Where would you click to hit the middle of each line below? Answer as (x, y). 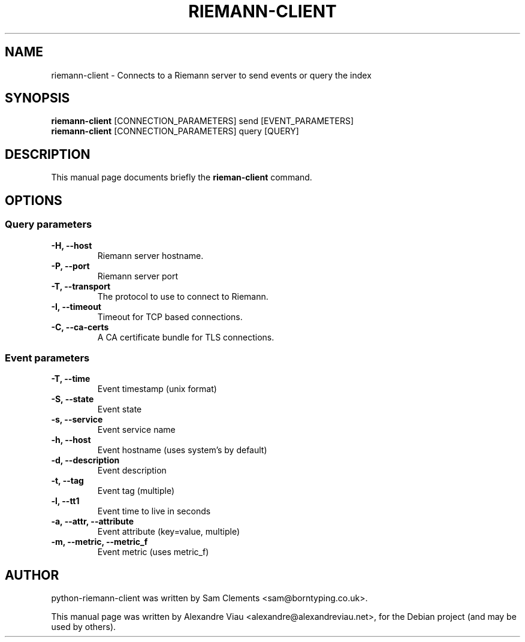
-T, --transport (81, 286)
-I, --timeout (76, 306)
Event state (120, 409)
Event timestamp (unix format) (157, 389)
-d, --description (85, 460)
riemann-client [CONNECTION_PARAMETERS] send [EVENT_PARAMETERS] (203, 121)
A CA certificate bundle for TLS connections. (186, 337)
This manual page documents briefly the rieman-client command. (182, 177)
